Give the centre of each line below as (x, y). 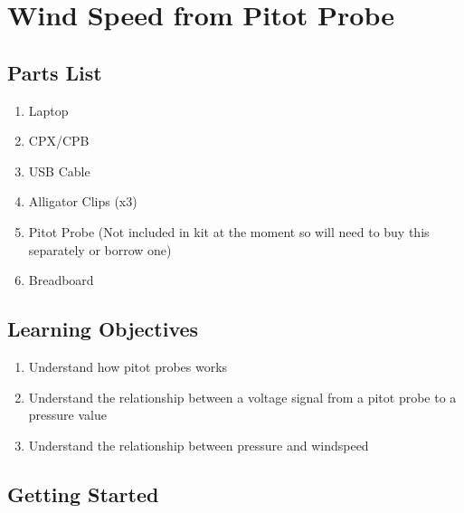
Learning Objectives (103, 329)
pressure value (67, 415)
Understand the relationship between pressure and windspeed (199, 445)
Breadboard (61, 280)
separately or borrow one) (100, 249)
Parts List (55, 72)
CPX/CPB (59, 141)
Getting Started (83, 494)
